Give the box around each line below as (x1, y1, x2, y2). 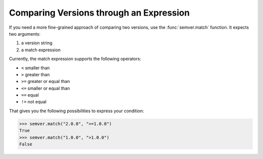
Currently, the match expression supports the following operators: (9, 56, 141, 62)
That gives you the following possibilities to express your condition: (9, 108, 144, 114)
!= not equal (21, 99, 47, 105)
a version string (21, 40, 53, 46)
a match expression (21, 47, 61, 53)
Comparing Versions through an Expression (9, 7, 190, 18)
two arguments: (9, 31, 41, 37)
